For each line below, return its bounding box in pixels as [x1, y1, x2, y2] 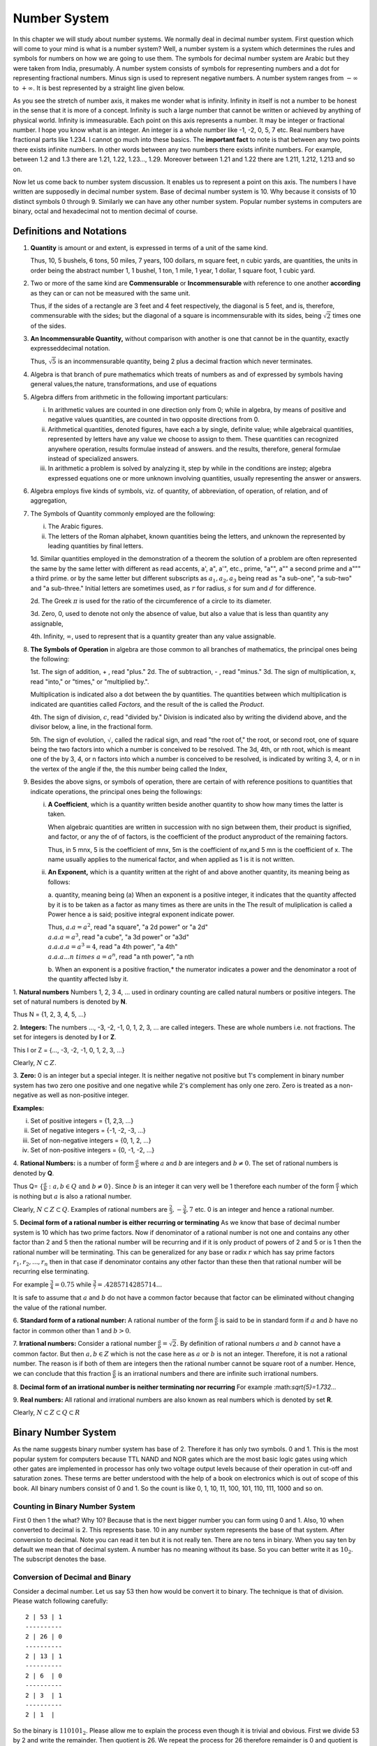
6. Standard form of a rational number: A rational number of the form [13, 1316, 214, 1325]
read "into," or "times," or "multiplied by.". [30, 677, 149, 686]
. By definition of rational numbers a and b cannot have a [176, 1340, 341, 1348]
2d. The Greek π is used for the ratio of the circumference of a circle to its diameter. [30, 597, 272, 605]
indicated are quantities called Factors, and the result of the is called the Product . [30, 700, 265, 708]
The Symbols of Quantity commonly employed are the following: [30, 509, 216, 518]
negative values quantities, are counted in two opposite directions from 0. [47, 416, 260, 424]
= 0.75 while [54, 1280, 92, 1289]
